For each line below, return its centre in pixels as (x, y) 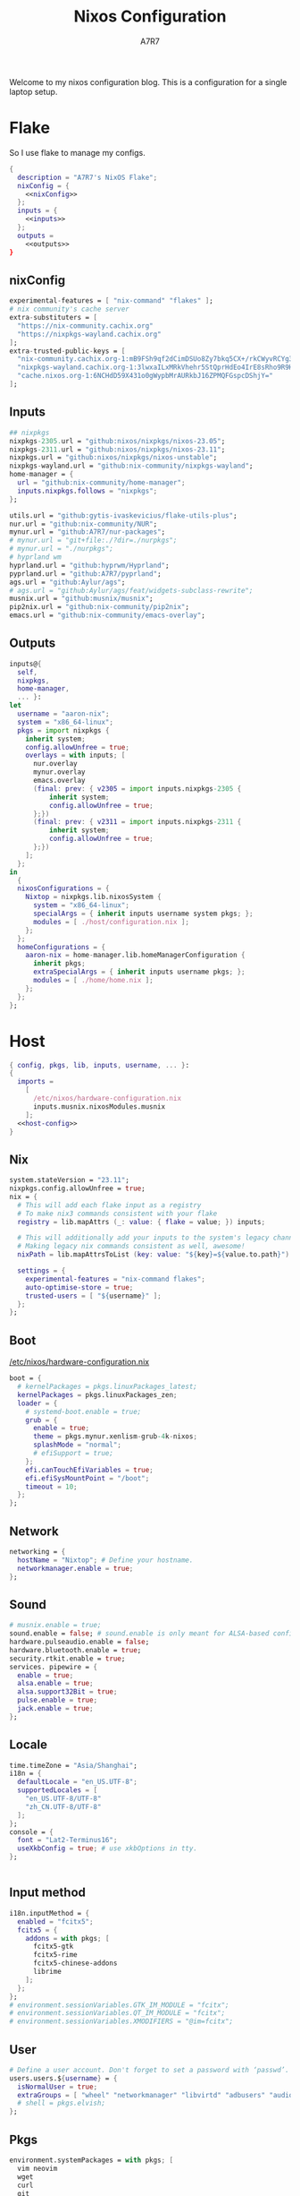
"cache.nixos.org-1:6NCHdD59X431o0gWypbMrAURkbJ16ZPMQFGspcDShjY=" (146, 376)
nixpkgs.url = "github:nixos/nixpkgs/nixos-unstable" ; (113, 458)
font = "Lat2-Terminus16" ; (67, 1840)
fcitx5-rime (55, 1955)
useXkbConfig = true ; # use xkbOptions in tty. (108, 1849)
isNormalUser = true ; (58, 2087)
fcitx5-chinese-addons (75, 1963)
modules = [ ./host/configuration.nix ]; (111, 922)
